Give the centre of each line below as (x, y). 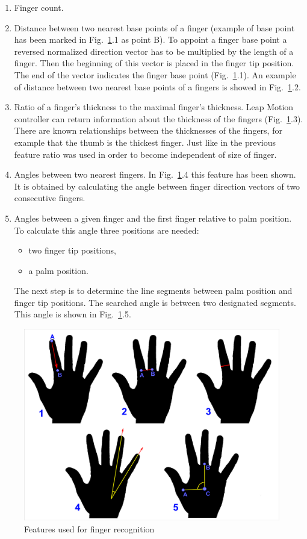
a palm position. (58, 270)
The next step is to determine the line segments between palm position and (153, 291)
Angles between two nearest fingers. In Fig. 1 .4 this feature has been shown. (155, 174)
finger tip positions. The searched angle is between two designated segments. (155, 302)
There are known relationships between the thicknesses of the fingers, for (148, 130)
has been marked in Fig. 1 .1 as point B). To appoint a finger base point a (150, 39)
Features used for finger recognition (89, 528)
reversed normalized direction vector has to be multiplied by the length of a (154, 51)
